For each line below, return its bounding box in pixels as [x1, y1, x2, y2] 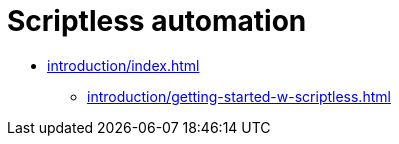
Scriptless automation [7, 4, 307, 38]
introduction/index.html [47, 56, 200, 74]
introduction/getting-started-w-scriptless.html [87, 87, 391, 105]
